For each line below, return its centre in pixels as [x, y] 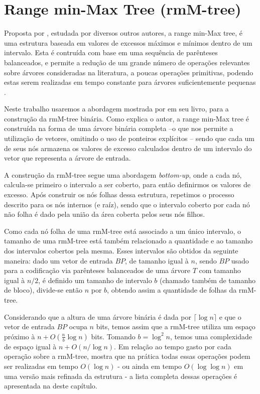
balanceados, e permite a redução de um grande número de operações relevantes [127, 62]
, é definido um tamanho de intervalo [95, 280]
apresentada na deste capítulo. [51, 386]
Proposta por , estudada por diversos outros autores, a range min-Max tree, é [123, 33]
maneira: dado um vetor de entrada [58, 260]
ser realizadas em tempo [41, 366]
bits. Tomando [113, 336]
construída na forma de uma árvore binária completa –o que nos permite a [119, 128]
